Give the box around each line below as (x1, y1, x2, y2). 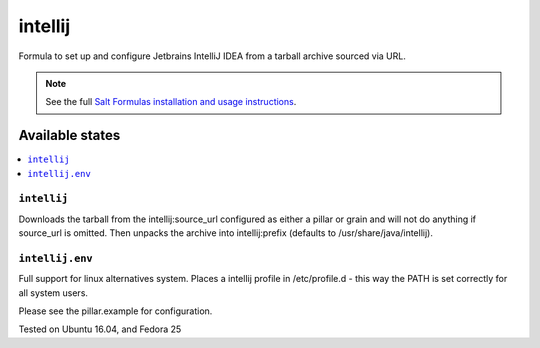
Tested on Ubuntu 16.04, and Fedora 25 (18, 323, 182, 335)
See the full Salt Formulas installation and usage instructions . (45, 96, 297, 108)
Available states (18, 127, 121, 144)
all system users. (18, 286, 89, 299)
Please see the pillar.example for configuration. (18, 305, 213, 317)
